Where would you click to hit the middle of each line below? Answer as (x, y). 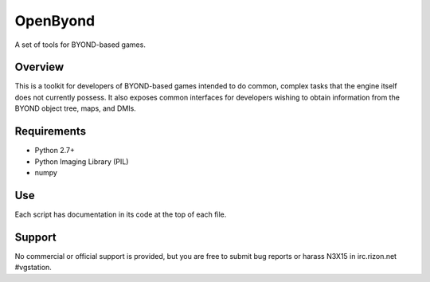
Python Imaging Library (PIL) (82, 161)
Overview (39, 67)
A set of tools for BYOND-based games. (80, 45)
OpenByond (55, 21)
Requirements (51, 131)
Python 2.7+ (55, 151)
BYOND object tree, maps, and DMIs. (76, 108)
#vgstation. (33, 268)
